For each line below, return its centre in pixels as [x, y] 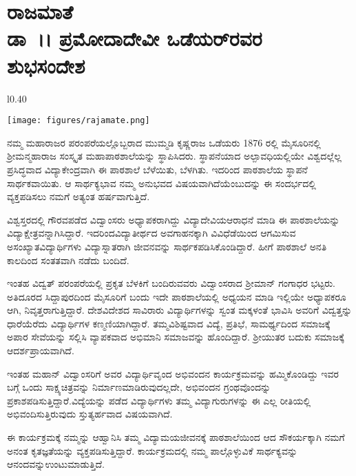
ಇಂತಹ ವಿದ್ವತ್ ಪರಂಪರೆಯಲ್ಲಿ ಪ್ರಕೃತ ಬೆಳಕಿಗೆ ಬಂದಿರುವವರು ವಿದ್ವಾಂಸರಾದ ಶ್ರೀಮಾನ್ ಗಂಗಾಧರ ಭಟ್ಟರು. [171, 283]
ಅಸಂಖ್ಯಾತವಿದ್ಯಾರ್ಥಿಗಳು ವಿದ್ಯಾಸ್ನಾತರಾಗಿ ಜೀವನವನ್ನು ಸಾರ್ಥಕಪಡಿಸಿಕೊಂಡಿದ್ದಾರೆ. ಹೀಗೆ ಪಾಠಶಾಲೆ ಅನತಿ [167, 246]
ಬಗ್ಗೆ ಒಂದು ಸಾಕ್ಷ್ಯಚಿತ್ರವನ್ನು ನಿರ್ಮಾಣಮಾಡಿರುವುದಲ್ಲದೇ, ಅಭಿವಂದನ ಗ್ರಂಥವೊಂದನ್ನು [139, 387]
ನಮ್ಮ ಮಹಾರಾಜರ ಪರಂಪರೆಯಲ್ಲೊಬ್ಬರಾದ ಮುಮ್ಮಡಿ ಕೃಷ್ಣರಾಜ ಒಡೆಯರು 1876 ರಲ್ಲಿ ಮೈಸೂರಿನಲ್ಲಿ [164, 142]
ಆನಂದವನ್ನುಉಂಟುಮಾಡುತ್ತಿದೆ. [56, 464]
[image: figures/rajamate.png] [78, 121]
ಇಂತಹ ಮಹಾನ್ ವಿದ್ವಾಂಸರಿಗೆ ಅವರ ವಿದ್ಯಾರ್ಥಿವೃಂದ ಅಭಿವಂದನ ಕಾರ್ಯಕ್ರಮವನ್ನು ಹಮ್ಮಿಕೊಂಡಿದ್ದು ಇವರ [173, 373]
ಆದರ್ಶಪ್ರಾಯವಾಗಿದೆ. [41, 350]
